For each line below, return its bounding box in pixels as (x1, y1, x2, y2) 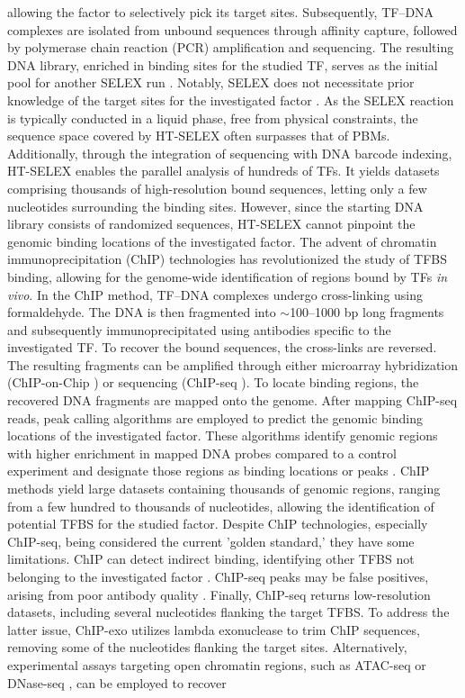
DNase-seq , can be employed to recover (7, 673, 227, 692)
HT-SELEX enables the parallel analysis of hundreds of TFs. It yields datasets (7, 161, 440, 180)
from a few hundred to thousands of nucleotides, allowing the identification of (7, 496, 434, 515)
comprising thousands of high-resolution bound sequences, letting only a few (7, 178, 427, 197)
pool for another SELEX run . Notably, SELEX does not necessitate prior (7, 73, 415, 92)
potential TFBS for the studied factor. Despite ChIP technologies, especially (7, 514, 428, 533)
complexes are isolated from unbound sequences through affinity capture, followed (7, 20, 458, 39)
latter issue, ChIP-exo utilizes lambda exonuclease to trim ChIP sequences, (7, 620, 420, 639)
